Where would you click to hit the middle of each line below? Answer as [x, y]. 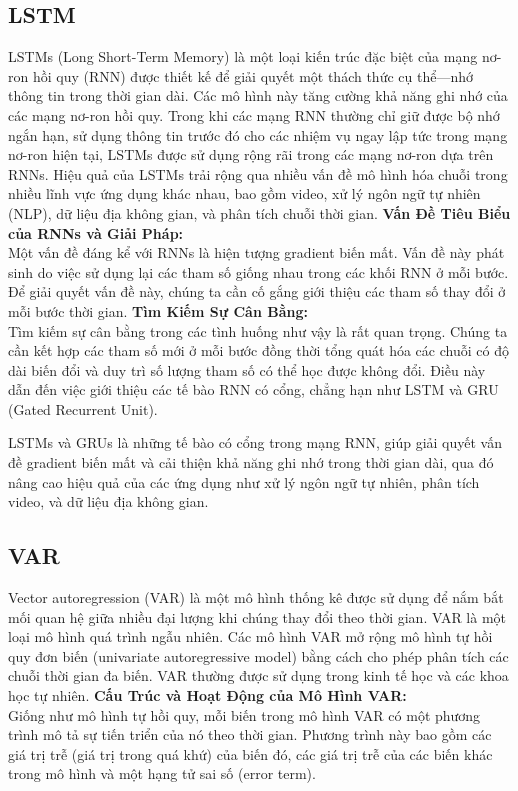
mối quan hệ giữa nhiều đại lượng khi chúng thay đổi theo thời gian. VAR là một [257, 616]
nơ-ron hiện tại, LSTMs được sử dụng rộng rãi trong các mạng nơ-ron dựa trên [251, 154]
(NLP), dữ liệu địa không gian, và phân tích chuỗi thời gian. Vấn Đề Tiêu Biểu [259, 212]
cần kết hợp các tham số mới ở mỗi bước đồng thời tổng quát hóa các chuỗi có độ [258, 350]
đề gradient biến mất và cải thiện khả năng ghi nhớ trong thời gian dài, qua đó [251, 462]
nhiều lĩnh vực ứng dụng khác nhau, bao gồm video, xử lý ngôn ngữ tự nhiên [244, 193]
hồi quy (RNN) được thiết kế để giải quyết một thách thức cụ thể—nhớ [252, 75]
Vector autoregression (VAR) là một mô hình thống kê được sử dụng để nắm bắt [256, 597]
